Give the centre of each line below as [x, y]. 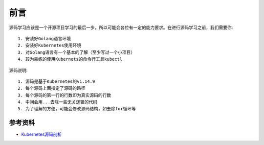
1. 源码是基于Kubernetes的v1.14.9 [56, 81]
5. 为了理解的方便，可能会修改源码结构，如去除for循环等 [77, 109]
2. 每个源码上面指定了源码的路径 [52, 88]
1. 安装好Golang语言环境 [44, 38]
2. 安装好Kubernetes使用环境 [50, 46]
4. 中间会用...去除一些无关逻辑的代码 [58, 102]
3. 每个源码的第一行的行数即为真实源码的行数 [65, 95]
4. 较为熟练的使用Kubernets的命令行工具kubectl [70, 59]
